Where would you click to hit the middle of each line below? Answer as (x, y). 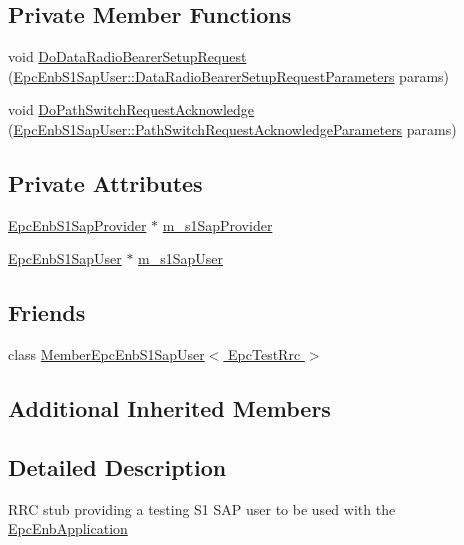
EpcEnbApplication (68, 528)
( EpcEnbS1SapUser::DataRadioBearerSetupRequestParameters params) (229, 75)
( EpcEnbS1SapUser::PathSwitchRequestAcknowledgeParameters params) (232, 128)
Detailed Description (117, 466)
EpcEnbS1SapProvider (77, 224)
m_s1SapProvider (217, 224)
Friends (47, 312)
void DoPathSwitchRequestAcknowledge (131, 109)
